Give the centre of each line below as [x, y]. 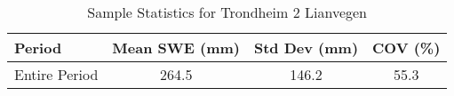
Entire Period [56, 74]
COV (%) [406, 48]
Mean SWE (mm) [176, 48]
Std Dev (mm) [306, 48]
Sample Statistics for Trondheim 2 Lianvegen [227, 12]
